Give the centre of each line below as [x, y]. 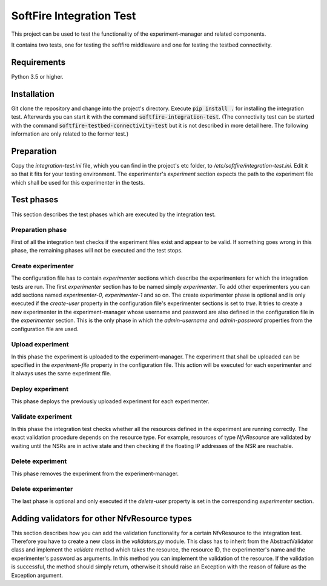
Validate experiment [41, 416]
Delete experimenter [42, 489]
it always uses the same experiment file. [61, 374]
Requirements [38, 62]
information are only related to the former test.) [70, 134]
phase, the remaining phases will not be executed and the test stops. [97, 251]
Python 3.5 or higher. [37, 76]
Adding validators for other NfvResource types [101, 519]
